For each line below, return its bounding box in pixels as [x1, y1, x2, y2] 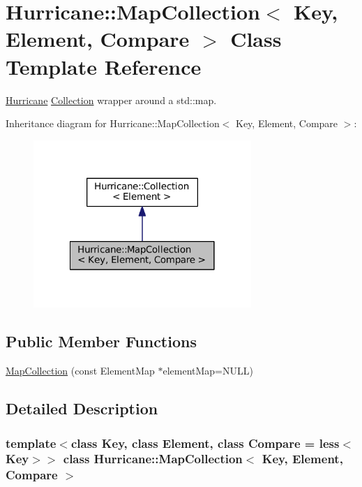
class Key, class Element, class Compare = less [70, 434, 340, 451]
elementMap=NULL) [163, 363, 253, 378]
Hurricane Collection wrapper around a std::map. [6, 92, 217, 107]
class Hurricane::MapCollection [63, 450, 243, 467]
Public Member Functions [6, 330, 197, 352]
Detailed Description [6, 398, 158, 419]
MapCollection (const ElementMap [6, 363, 155, 378]
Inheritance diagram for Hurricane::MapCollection [6, 116, 220, 131]
